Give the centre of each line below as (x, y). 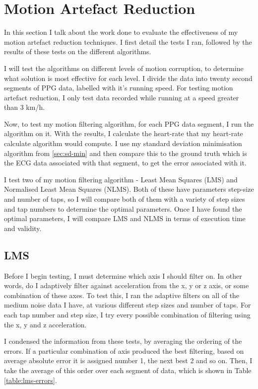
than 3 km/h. (25, 107)
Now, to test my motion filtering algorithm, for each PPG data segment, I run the (129, 123)
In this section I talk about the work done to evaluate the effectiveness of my (121, 32)
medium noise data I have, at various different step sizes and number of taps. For (128, 305)
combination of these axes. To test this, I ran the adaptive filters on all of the (122, 295)
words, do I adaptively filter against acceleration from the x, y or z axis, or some (127, 285)
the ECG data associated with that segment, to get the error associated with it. (125, 163)
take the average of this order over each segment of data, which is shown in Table (128, 370)
